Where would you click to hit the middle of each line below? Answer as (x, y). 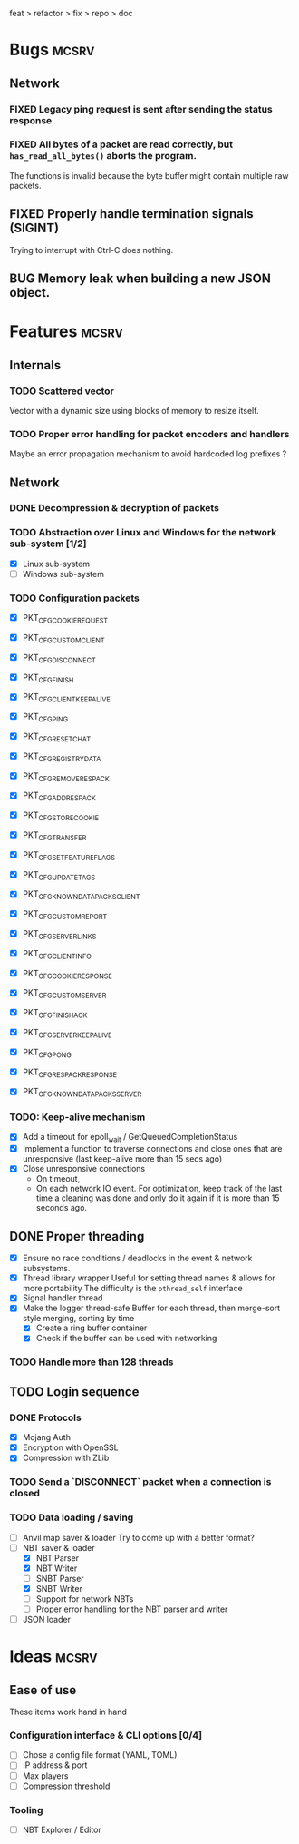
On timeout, (58, 1179)
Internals (35, 365)
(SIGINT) (34, 228)
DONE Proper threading (77, 1236)
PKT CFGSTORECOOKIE (61, 816)
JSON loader (46, 1620)
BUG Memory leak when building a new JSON (140, 279)
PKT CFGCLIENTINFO (57, 954)
